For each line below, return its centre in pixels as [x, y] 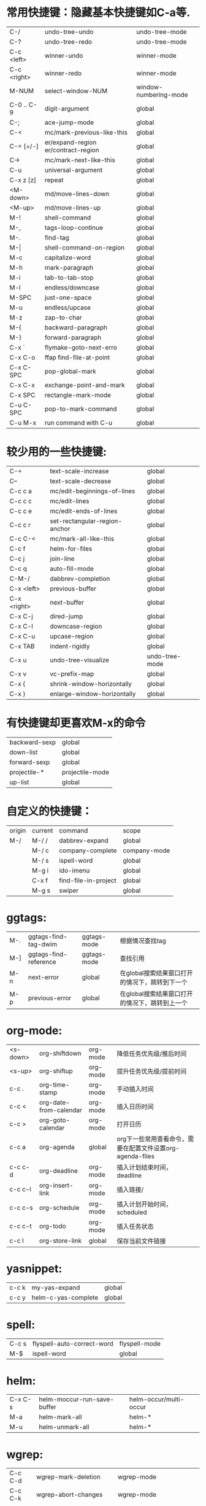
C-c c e [21, 511]
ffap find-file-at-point [78, 357]
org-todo [52, 1226]
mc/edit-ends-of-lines [84, 511]
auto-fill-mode [72, 568]
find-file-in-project [88, 880]
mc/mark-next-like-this [80, 160]
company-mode [146, 850]
